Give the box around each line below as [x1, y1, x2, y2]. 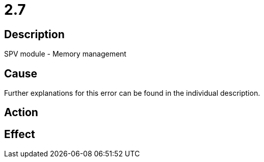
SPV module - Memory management [4, 49, 126, 59]
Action [4, 106, 38, 119]
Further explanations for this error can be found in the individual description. [4, 89, 260, 98]
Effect [4, 127, 35, 141]
